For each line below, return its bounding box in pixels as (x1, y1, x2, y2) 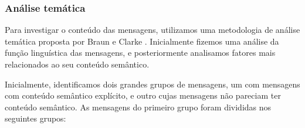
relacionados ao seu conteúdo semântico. (5, 58, 150, 70)
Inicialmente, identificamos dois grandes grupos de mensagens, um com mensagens (5, 78, 300, 90)
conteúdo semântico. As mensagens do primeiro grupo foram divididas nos (5, 100, 272, 113)
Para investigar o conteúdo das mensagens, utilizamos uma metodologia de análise (5, 23, 300, 36)
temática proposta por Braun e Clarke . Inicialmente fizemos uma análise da (5, 35, 279, 47)
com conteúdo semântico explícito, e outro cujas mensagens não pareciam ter (5, 89, 281, 102)
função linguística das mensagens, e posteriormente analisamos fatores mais (5, 46, 276, 59)
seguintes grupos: (5, 112, 66, 124)
